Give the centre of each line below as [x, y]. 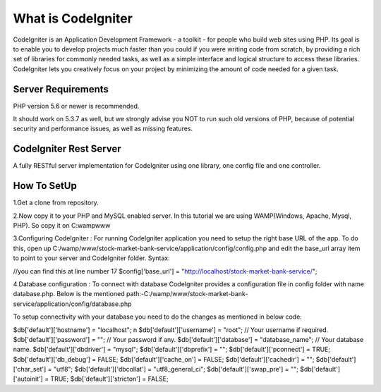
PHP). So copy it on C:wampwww [62, 225]
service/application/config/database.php [72, 304]
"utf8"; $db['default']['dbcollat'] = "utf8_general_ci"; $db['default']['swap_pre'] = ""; [176, 369]
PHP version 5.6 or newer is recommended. [76, 106]
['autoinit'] [28, 379]
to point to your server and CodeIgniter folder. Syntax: [91, 258]
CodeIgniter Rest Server [67, 149]
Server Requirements [61, 89]
